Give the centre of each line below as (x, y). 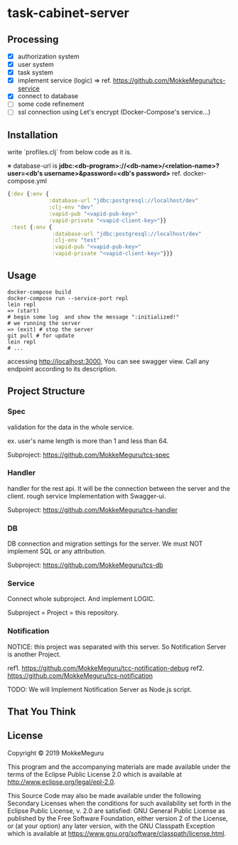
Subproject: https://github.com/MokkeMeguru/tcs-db (85, 565)
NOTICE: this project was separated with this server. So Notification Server (117, 647)
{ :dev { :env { (28, 194)
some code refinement (51, 104)
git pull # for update (41, 336)
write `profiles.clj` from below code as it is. (70, 152)
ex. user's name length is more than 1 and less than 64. (88, 441)
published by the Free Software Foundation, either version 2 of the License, (118, 818)
